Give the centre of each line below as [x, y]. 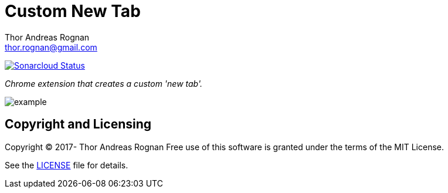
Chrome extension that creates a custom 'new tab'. [104, 83]
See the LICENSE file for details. [67, 165]
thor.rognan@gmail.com [51, 47]
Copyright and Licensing [78, 124]
